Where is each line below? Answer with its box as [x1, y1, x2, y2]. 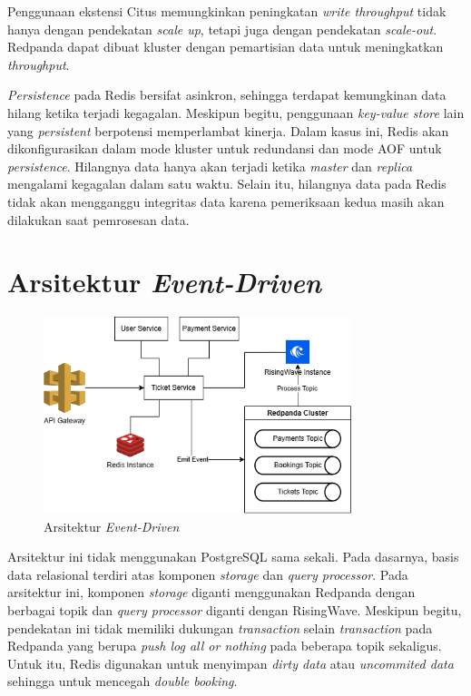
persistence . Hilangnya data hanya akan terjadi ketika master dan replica [7, 156, 413, 175]
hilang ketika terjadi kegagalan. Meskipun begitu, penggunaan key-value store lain [7, 103, 465, 122]
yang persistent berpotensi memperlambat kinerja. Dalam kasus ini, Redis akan [7, 121, 449, 140]
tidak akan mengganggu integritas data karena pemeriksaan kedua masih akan [7, 191, 445, 211]
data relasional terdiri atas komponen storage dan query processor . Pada [7, 564, 408, 583]
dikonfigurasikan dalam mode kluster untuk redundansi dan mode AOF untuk [7, 139, 442, 158]
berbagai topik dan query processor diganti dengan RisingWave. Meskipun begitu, [7, 601, 462, 619]
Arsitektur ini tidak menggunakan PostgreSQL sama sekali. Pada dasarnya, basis [7, 547, 459, 566]
